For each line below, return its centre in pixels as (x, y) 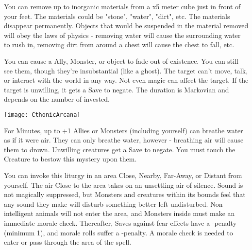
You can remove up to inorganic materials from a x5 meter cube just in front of (122, 6)
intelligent (19, 213)
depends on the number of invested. (57, 99)
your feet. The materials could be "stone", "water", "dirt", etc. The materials (117, 16)
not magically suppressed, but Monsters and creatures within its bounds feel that (125, 194)
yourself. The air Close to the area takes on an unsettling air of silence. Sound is (124, 185)
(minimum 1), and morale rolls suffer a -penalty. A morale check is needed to (118, 232)
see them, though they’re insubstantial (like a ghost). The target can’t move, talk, (126, 70)
